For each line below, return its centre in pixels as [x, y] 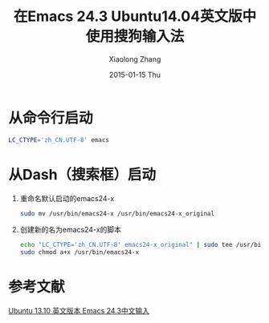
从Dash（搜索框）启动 [82, 174]
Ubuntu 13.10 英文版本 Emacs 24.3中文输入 [79, 311]
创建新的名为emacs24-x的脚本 [71, 230]
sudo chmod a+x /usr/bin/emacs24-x [79, 252]
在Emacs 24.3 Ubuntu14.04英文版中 [135, 16]
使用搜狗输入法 [135, 36]
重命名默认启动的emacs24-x [67, 198]
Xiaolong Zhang [135, 59]
